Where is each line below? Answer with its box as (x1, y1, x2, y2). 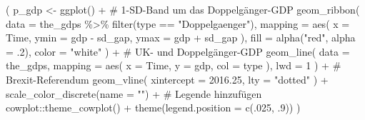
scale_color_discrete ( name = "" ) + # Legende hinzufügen (6, 86, 262, 101)
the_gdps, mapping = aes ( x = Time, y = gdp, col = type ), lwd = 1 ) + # (6, 58, 341, 73)
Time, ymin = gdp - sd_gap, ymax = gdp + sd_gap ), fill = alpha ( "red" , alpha (6, 30, 356, 45)
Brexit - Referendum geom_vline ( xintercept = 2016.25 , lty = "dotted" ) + (6, 71, 329, 86)
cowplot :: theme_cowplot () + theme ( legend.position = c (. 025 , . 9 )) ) (6, 100, 301, 115)
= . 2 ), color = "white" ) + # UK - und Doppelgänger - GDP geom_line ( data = (6, 44, 350, 59)
